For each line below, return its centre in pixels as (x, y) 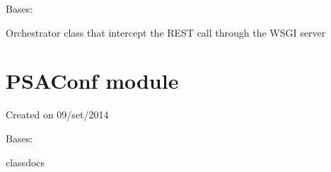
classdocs (25, 162)
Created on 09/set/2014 (57, 115)
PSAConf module (92, 81)
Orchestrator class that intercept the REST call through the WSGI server (166, 32)
